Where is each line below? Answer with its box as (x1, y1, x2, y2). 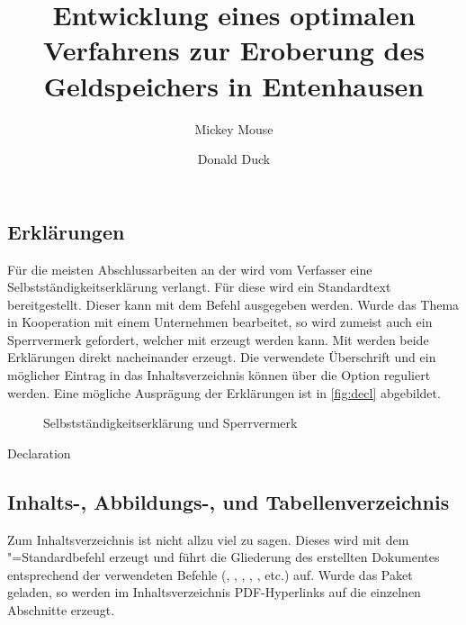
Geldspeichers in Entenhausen (43, 67, 425, 104)
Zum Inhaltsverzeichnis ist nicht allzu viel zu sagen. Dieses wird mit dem (7, 530, 409, 548)
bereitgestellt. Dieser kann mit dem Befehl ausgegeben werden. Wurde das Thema (7, 294, 460, 313)
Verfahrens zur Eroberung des (43, 32, 425, 68)
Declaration (7, 443, 71, 462)
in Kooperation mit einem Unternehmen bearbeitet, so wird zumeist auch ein (7, 312, 433, 331)
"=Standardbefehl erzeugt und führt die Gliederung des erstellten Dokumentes (7, 548, 440, 566)
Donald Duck (197, 149, 271, 168)
